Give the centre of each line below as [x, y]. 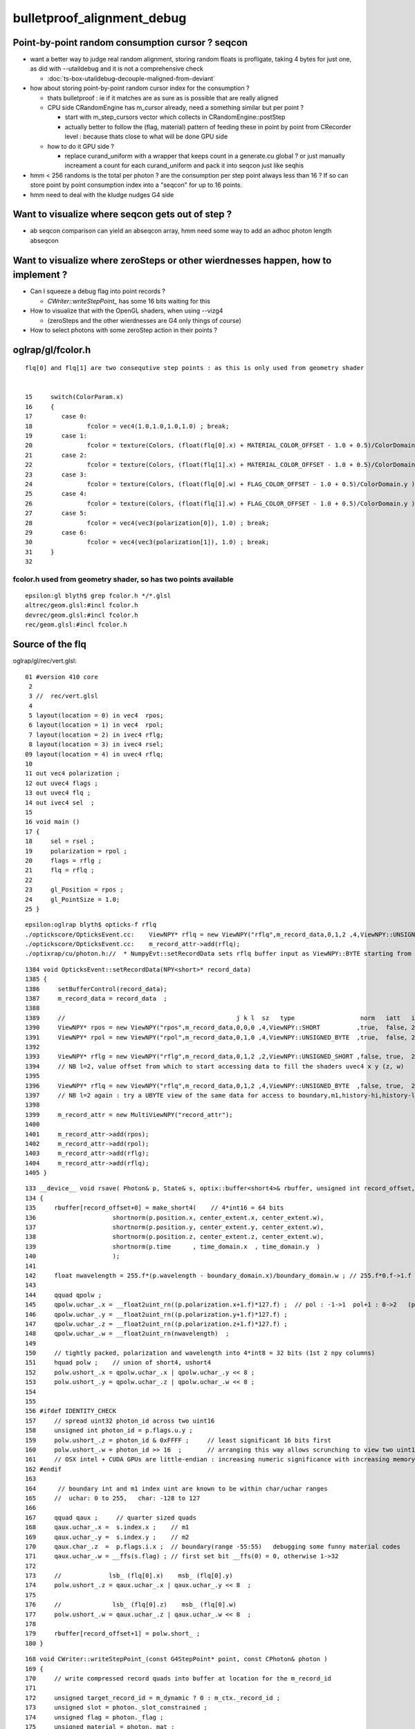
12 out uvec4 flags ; [62, 783]
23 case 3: [56, 474]
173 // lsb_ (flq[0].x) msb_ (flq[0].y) [129, 1576]
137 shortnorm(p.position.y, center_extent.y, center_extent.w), [175, 1227]
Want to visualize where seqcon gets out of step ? [122, 214]
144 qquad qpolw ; [64, 1295]
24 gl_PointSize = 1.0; [73, 899]
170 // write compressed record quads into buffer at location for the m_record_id [178, 1678]
